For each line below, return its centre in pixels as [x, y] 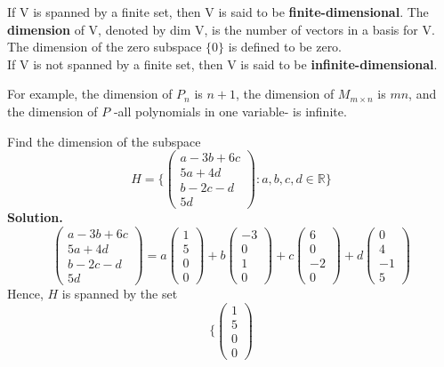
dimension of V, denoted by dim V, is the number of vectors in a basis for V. [221, 29]
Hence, [25, 294]
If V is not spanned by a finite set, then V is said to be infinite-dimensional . [222, 64]
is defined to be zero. [285, 47]
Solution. [35, 217]
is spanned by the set [120, 294]
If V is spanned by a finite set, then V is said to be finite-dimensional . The [218, 12]
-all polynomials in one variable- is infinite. [230, 111]
